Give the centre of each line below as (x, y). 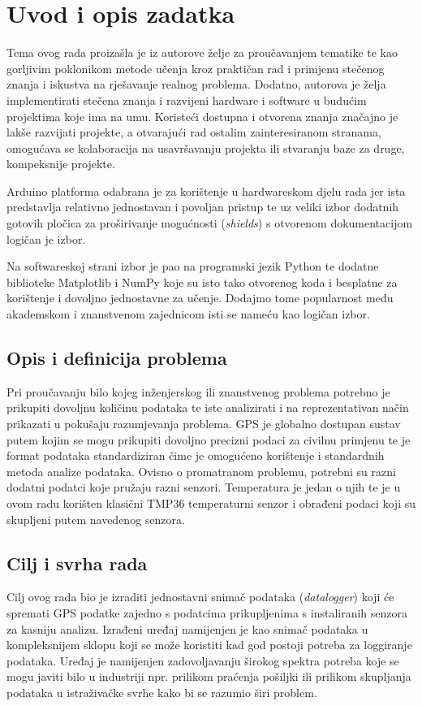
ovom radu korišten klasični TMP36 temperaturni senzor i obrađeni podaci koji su (211, 502)
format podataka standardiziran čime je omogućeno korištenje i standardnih (196, 455)
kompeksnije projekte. (61, 164)
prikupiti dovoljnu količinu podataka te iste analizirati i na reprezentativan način (208, 407)
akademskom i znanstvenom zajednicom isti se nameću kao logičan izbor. (188, 314)
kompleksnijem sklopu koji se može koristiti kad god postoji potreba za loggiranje (209, 645)
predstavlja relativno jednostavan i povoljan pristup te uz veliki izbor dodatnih (203, 207)
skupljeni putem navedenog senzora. (96, 519)
